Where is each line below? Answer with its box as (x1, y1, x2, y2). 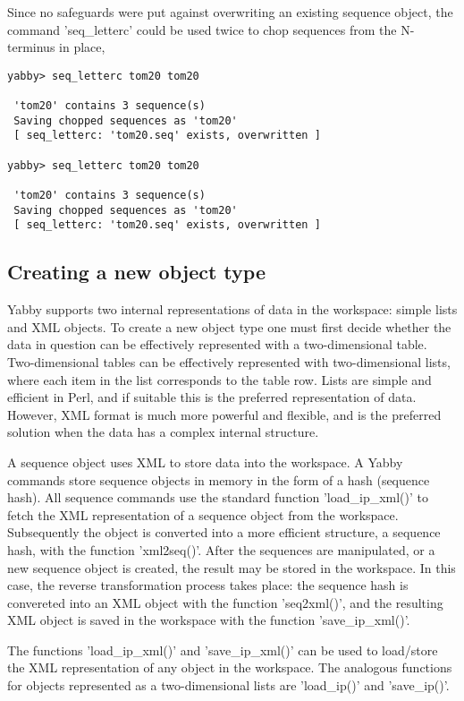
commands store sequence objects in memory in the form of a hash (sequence (7, 470, 430, 489)
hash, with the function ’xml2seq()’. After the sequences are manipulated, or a (7, 540, 435, 559)
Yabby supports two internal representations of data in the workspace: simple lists (7, 300, 458, 319)
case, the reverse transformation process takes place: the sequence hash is (7, 576, 409, 594)
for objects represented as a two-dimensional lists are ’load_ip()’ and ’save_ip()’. (7, 676, 450, 695)
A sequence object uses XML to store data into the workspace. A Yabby (7, 452, 403, 471)
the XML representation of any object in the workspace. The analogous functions (7, 658, 452, 677)
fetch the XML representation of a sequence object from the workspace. (7, 505, 399, 524)
